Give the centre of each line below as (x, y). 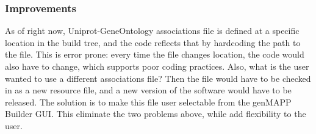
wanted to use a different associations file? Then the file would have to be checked (158, 78)
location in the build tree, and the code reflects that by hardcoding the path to (153, 42)
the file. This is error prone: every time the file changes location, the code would (155, 54)
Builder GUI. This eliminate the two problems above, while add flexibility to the (156, 114)
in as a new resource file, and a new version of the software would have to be (148, 90)
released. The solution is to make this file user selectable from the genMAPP (148, 102)
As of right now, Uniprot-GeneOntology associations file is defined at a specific (152, 31)
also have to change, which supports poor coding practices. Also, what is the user (157, 66)
